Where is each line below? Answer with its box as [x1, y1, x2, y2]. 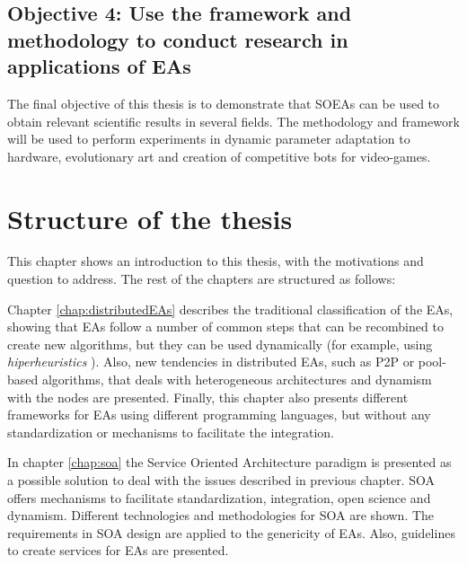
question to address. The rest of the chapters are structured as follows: [7, 269, 396, 288]
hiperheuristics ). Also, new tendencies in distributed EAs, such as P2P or [7, 352, 415, 371]
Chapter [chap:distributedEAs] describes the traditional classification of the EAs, [7, 299, 454, 318]
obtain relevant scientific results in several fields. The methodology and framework [7, 111, 460, 130]
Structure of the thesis [7, 199, 293, 236]
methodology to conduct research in [7, 25, 348, 53]
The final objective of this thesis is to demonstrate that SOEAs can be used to [7, 93, 440, 112]
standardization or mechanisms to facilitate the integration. [7, 422, 334, 441]
